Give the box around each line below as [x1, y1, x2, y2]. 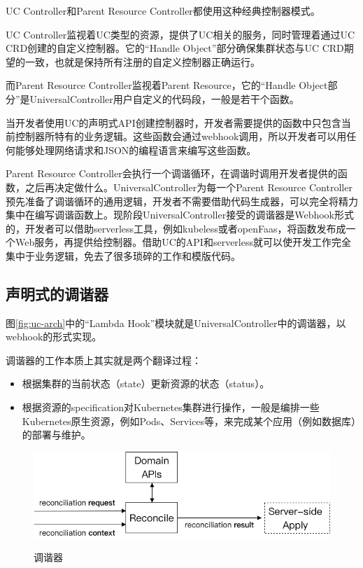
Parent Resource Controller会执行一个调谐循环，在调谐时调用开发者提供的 [6, 166, 338, 181]
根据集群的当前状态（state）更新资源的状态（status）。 [22, 376, 270, 391]
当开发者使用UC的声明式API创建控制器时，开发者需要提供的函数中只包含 [6, 115, 341, 130]
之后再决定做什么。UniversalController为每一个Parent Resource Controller [24, 179, 353, 194]
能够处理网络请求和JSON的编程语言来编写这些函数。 [15, 142, 257, 157]
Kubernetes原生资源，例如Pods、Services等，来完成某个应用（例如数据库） [22, 413, 357, 428]
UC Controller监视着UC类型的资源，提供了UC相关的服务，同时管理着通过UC [6, 27, 355, 41]
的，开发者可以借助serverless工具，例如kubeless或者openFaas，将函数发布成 [6, 221, 346, 235]
